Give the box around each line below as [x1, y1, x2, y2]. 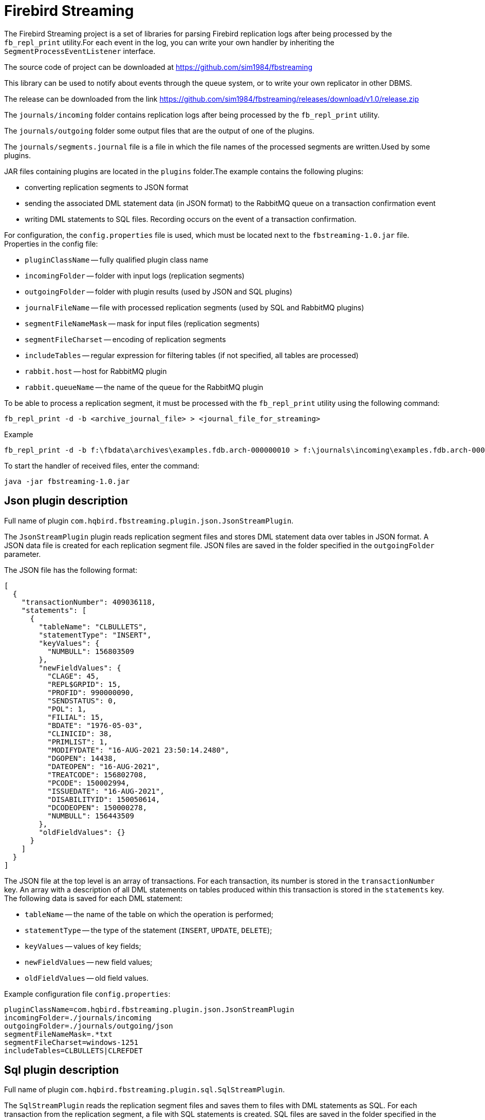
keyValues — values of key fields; [25, 941, 141, 950]
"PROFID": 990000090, [47, 688, 134, 697]
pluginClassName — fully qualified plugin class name [25, 255, 209, 264]
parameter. [4, 549, 41, 558]
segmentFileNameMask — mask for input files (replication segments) [25, 319, 260, 328]
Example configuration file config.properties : [4, 989, 171, 998]
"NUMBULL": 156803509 [47, 647, 134, 656]
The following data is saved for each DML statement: [4, 893, 183, 903]
